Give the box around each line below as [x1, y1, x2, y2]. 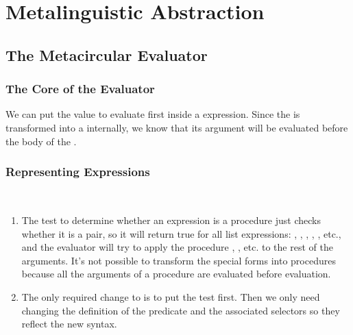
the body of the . [5, 134, 77, 148]
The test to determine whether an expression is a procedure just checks [21, 212, 321, 227]
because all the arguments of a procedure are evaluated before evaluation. [21, 266, 331, 281]
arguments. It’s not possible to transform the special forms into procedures [21, 253, 336, 267]
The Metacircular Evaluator [5, 44, 208, 65]
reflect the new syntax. [21, 317, 117, 331]
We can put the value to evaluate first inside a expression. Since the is [5, 107, 300, 121]
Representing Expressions [5, 163, 150, 180]
